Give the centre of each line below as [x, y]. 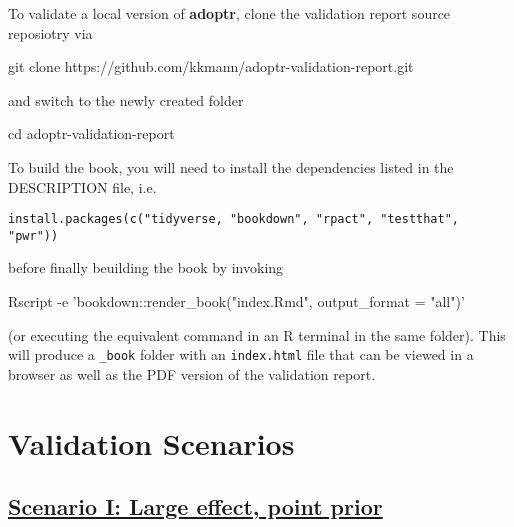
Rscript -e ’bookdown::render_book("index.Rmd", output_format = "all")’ [236, 301]
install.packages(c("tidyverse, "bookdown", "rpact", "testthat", [234, 219]
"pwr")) [33, 235]
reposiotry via [50, 32]
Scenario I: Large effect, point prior [195, 506]
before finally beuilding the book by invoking [146, 267]
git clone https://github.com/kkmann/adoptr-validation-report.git [211, 66]
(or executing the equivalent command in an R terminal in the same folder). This [257, 334]
